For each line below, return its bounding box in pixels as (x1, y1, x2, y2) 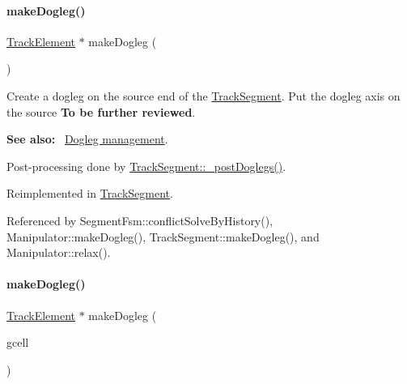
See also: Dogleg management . (6, 130, 168, 147)
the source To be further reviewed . (6, 103, 196, 120)
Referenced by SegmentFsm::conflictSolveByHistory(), (6, 211, 273, 228)
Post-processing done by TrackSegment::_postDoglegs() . (6, 157, 286, 174)
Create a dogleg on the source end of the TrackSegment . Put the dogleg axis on (6, 87, 401, 104)
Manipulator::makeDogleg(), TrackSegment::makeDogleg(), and (6, 228, 320, 245)
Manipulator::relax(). (6, 244, 111, 261)
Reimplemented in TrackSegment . (6, 185, 173, 202)
